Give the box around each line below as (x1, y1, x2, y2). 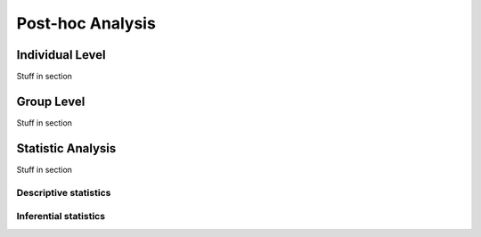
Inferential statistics (16, 210, 106, 223)
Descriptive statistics (16, 186, 111, 199)
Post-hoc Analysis (16, 13, 156, 33)
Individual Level (16, 47, 106, 62)
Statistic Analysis (16, 141, 117, 156)
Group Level (16, 94, 86, 109)
